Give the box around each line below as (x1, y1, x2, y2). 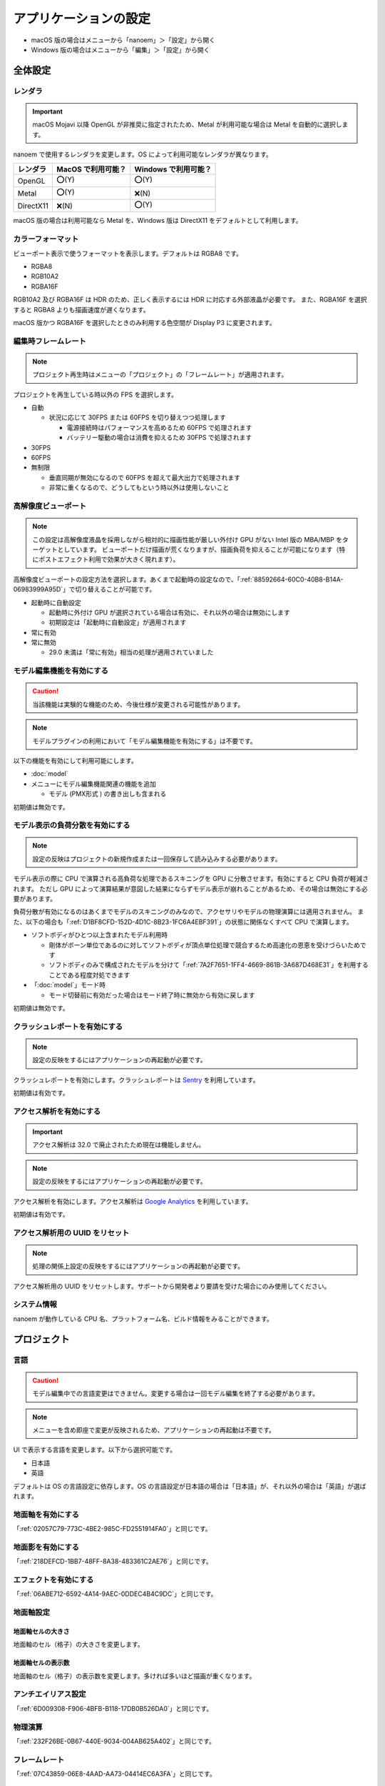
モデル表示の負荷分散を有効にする (13, 820, 130, 830)
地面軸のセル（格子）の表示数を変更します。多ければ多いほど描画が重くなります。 (13, 1672, 256, 1680)
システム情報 (13, 1299, 57, 1309)
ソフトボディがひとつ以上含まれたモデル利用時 (31, 931, 168, 939)
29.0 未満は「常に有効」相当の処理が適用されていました (48, 648, 214, 657)
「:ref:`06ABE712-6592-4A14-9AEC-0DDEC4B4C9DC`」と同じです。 (13, 1590, 217, 1598)
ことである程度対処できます (48, 970, 130, 979)
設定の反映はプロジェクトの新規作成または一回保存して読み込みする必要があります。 (32, 854, 282, 863)
